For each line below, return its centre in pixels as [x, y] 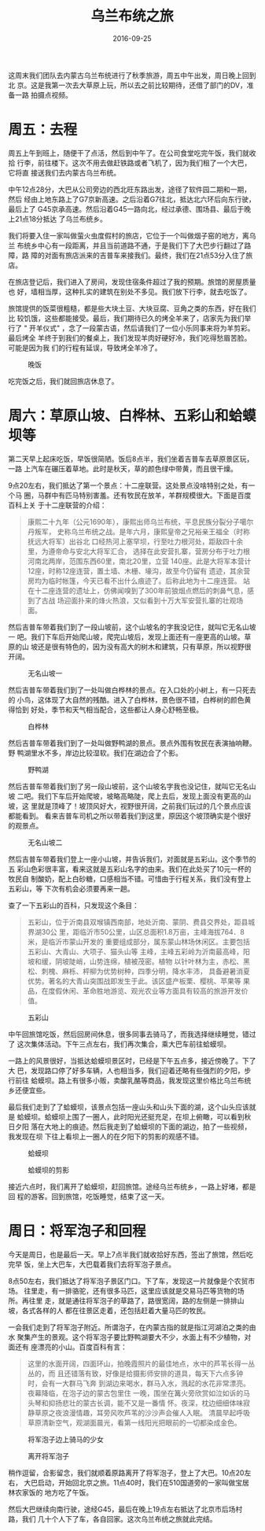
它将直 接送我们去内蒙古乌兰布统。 [64, 172]
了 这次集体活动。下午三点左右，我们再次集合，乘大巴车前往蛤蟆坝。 [119, 1044]
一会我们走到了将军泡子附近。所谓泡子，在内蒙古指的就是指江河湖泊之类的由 [132, 1327]
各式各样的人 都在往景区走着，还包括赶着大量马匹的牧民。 [116, 1310]
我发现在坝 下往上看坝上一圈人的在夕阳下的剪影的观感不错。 [105, 1136]
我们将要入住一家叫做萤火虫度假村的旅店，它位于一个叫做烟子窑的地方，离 [129, 235]
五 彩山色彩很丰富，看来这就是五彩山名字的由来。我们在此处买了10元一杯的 [130, 869]
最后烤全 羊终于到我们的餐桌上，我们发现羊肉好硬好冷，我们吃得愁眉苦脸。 [130, 338]
